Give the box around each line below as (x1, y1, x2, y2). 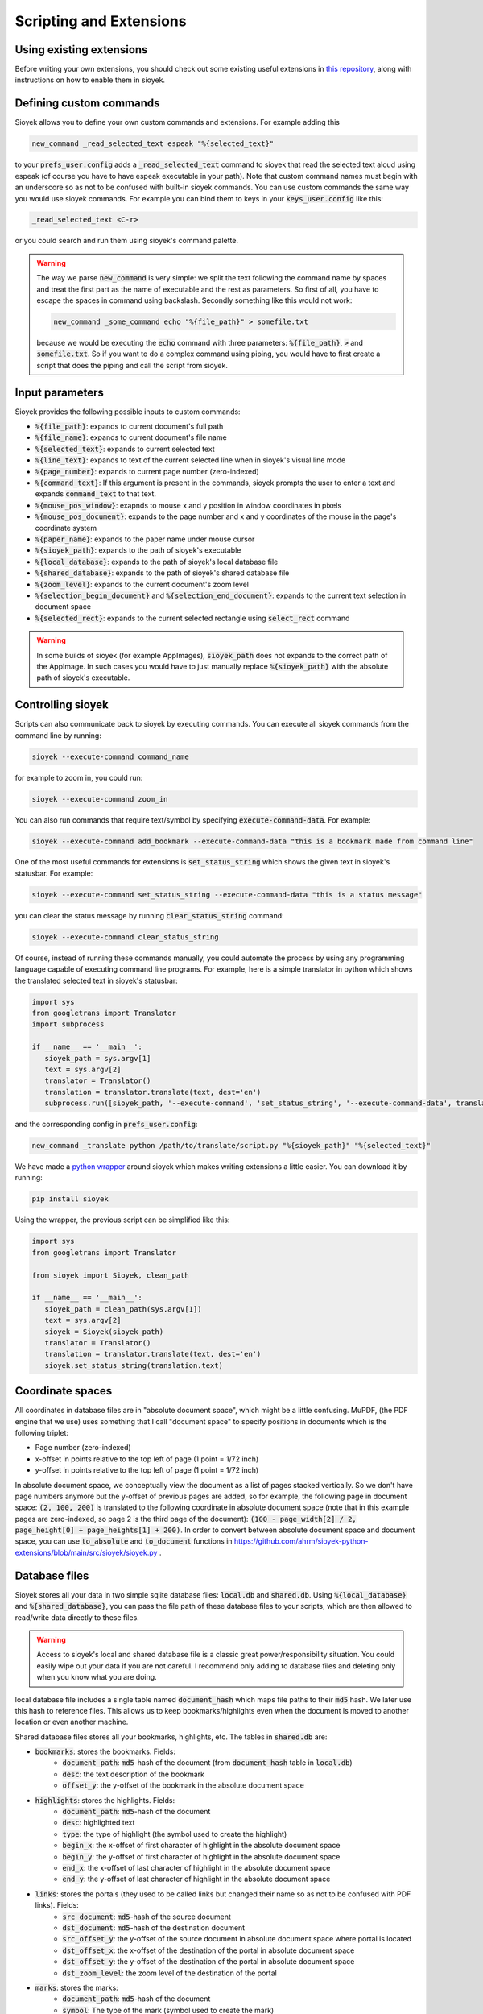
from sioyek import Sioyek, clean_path (31, 1270, 189, 1280)
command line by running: (14, 730, 102, 740)
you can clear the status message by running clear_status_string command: (14, 910, 285, 920)
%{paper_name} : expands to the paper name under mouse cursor (35, 534, 255, 544)
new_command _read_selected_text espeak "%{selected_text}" (31, 139, 275, 148)
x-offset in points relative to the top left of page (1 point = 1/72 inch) (35, 1454, 259, 1464)
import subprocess (31, 1020, 105, 1029)
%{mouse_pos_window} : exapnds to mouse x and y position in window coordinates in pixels (35, 500, 342, 510)
